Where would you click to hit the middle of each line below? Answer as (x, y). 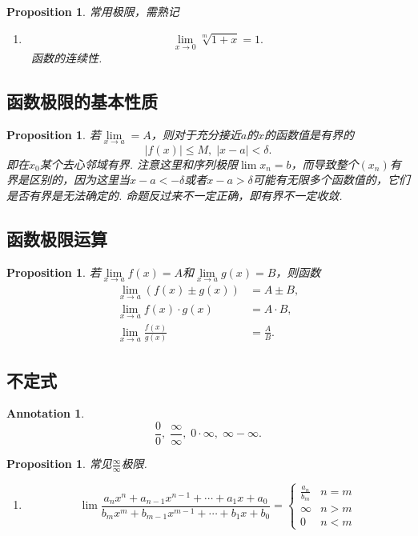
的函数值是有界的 (309, 134)
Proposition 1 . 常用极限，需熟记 (93, 11)
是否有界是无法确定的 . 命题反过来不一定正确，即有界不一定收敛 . (175, 196)
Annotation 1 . (46, 413)
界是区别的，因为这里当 (68, 180)
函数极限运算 (57, 238)
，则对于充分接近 (196, 134)
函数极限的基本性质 (82, 100)
